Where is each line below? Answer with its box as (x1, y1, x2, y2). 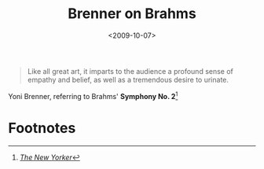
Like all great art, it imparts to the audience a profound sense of (27, 66, 234, 75)
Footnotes (8, 119, 76, 137)
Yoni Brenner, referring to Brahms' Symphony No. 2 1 (8, 90, 178, 101)
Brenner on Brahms (68, 5, 196, 23)
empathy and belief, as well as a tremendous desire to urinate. (27, 75, 229, 84)
